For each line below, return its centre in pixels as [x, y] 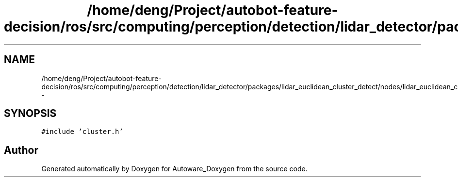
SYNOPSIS [30, 114]
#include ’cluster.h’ [82, 132]
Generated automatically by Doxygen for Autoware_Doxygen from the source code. [174, 169]
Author [21, 150]
